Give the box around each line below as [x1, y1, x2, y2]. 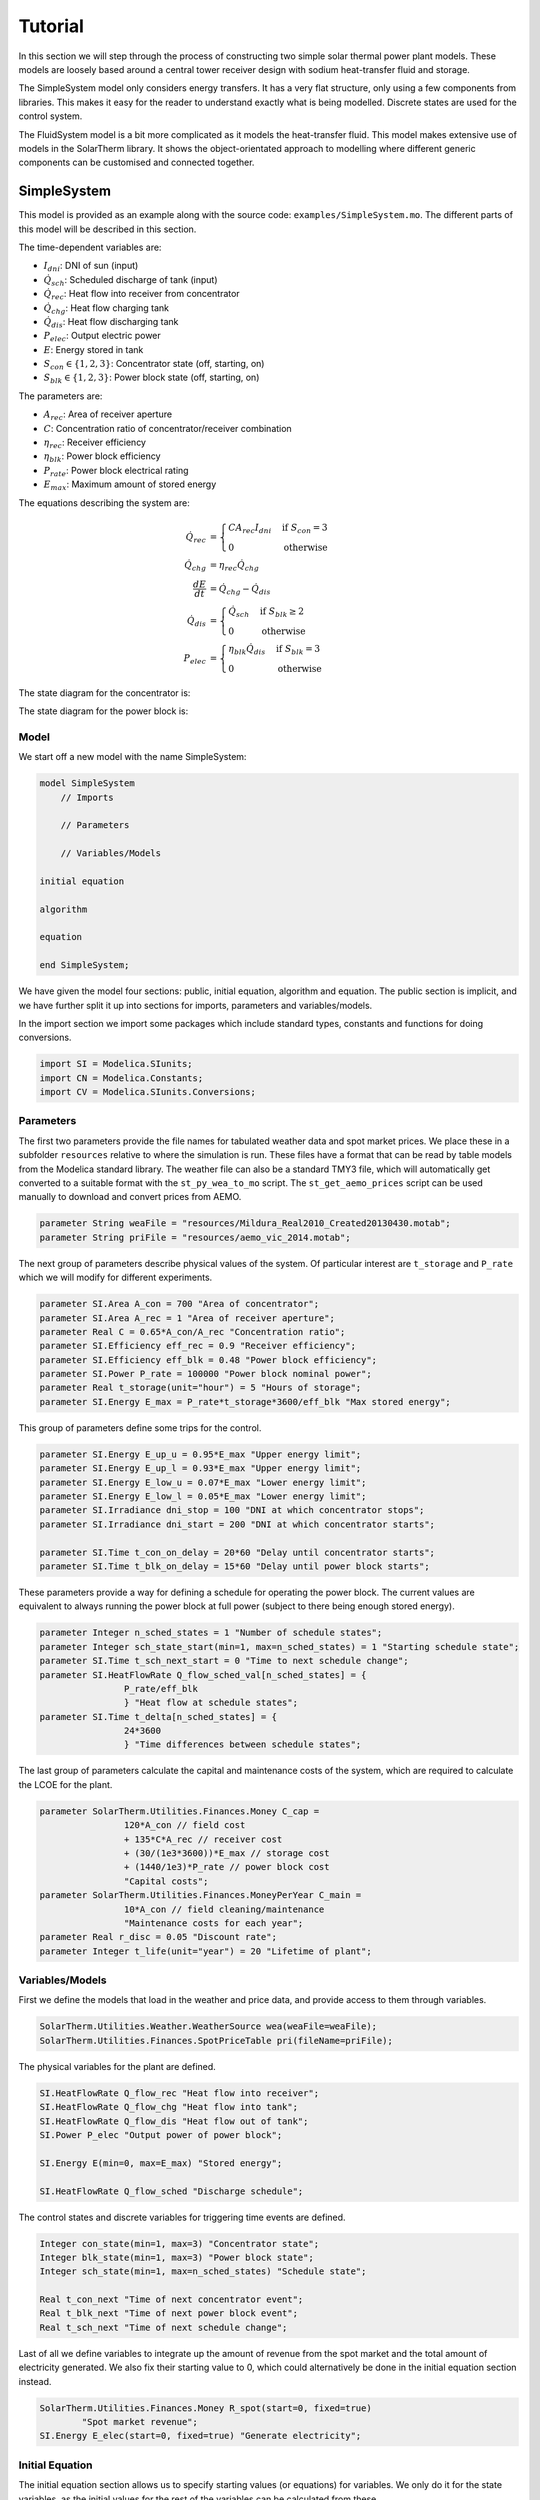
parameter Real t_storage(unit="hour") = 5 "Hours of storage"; [39, 1382, 362, 1394]
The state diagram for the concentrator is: [18, 686, 191, 699]
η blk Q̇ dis [228, 643, 266, 657]
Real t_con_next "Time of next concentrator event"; [39, 2294, 304, 2305]
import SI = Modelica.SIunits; [39, 1058, 194, 1070]
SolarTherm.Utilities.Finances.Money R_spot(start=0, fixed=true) [39, 2402, 372, 2414]
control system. [18, 110, 83, 122]
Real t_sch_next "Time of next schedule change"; [39, 2321, 288, 2333]
